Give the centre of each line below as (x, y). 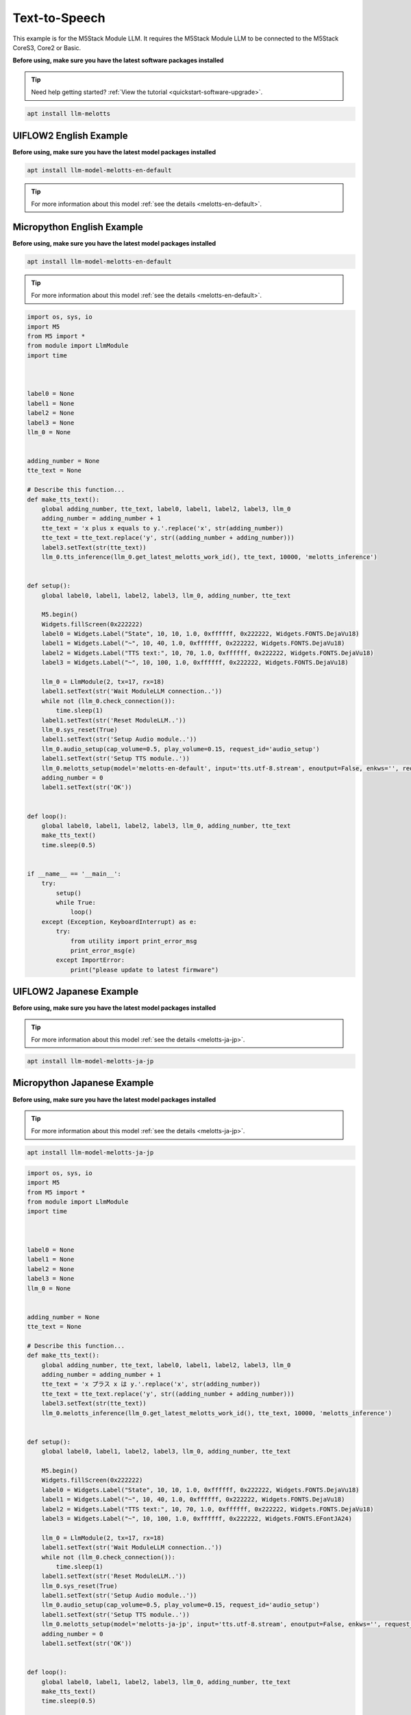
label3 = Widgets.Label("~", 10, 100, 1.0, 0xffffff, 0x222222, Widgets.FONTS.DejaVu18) (195, 663)
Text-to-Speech (59, 18)
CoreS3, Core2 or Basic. (47, 47)
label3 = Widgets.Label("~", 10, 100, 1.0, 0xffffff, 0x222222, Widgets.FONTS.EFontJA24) (197, 1518)
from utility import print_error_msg (134, 941)
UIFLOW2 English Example (70, 135)
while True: (76, 903)
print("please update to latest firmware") (145, 970)
